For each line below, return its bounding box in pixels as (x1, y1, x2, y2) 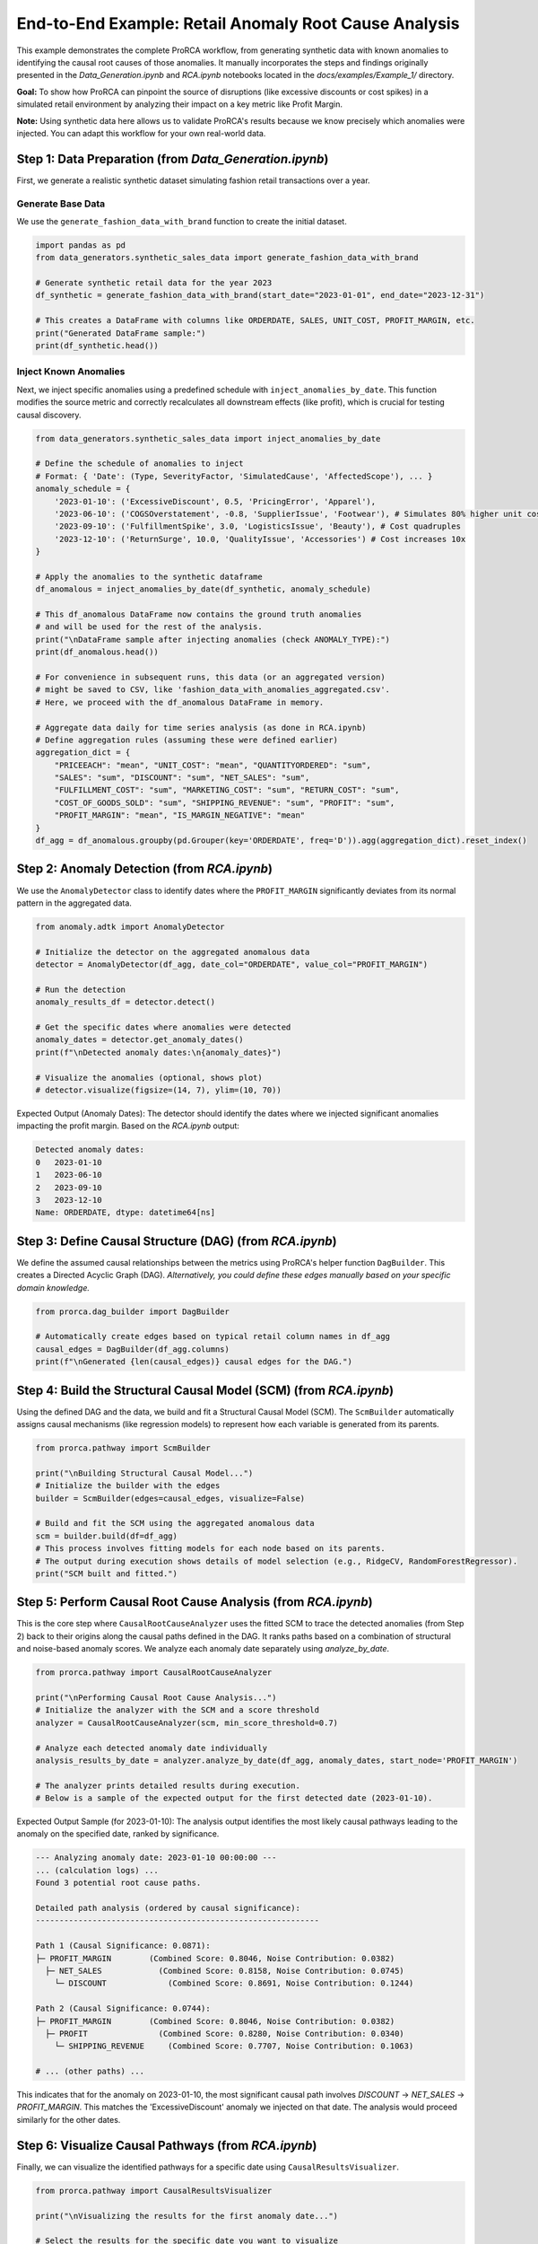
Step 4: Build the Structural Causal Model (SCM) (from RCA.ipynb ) (16, 1382, 395, 1398)
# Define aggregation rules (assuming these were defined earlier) (35, 734, 339, 745)
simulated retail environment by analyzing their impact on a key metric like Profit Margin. (16, 99, 343, 110)
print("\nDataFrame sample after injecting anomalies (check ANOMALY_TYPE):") (35, 634, 390, 644)
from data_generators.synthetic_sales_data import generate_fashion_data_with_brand (35, 252, 419, 263)
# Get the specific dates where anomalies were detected (35, 1022, 291, 1032)
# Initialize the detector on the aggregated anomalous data (35, 947, 310, 957)
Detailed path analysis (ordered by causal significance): (35, 1903, 300, 1914)
